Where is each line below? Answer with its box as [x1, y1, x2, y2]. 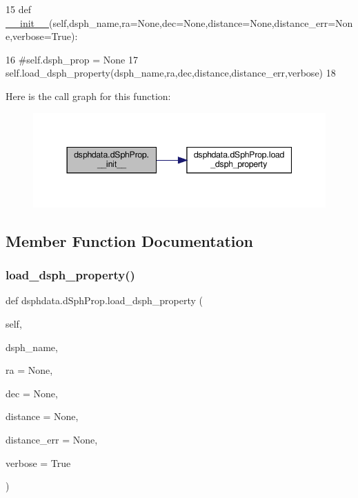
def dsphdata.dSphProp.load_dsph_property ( [6, 293, 203, 308]
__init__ [6, 15, 50, 30]
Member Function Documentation [6, 230, 254, 251]
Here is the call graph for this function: [6, 88, 171, 103]
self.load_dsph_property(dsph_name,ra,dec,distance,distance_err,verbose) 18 [6, 66, 336, 80]
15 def [6, 2, 31, 16]
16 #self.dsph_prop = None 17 [6, 52, 138, 66]
